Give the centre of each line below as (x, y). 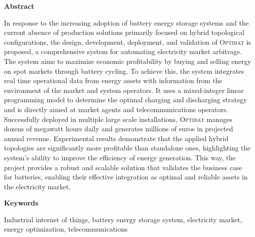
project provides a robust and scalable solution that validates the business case (123, 167)
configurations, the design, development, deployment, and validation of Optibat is (127, 42)
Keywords (21, 203)
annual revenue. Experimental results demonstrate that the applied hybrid (116, 138)
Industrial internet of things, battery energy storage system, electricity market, (123, 219)
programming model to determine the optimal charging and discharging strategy (126, 100)
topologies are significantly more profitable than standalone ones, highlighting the (127, 148)
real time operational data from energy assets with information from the (113, 80)
